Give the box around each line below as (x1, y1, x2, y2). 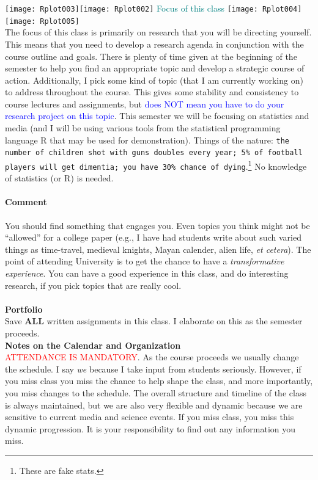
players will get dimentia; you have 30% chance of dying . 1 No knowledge (5, 158, 307, 172)
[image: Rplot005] (5, 16, 79, 26)
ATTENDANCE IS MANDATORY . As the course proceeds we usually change (5, 351, 299, 363)
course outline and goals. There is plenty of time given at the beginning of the (5, 49, 297, 62)
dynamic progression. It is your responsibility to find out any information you (5, 422, 296, 435)
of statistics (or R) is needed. (5, 172, 114, 184)
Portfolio (5, 302, 43, 315)
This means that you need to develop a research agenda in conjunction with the (5, 37, 304, 50)
